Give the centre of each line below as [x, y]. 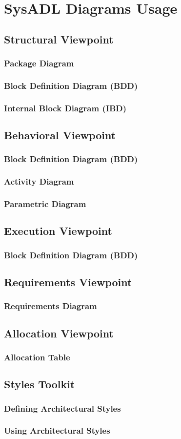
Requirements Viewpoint [68, 282]
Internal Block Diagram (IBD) [65, 108]
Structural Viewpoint [59, 39]
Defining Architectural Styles [62, 408]
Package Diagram [39, 63]
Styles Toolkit [40, 384]
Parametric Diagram [45, 204]
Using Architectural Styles [57, 430]
